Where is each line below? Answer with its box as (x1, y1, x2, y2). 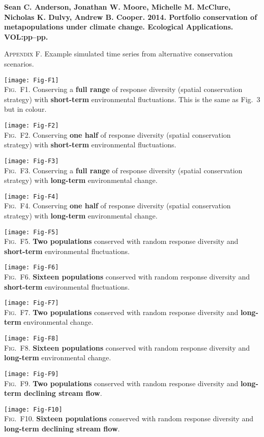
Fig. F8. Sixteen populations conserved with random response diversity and (4, 342, 250, 353)
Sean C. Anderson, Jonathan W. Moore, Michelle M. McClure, (4, 2, 231, 12)
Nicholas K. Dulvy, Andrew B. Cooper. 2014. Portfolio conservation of (4, 11, 257, 22)
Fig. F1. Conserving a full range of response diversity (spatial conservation (4, 84, 243, 95)
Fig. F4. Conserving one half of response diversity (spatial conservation (4, 200, 231, 211)
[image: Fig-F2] (4, 122, 59, 129)
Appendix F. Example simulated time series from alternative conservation (4, 48, 233, 59)
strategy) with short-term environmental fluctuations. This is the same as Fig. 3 (4, 93, 260, 104)
